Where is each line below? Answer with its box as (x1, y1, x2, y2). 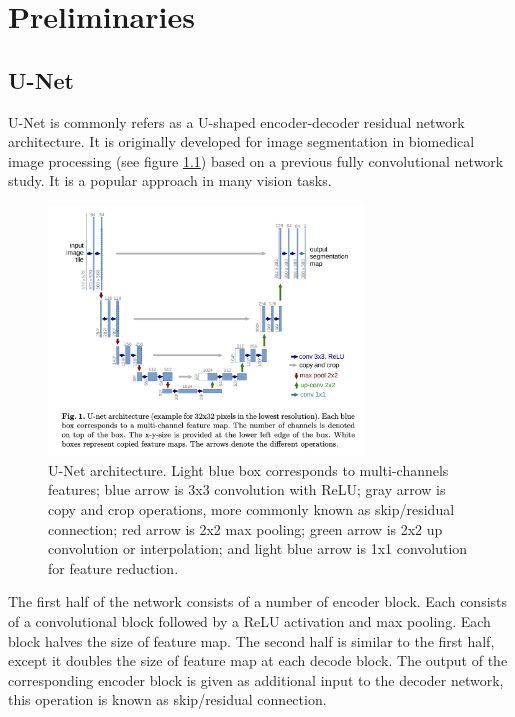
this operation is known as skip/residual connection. (8, 689, 327, 710)
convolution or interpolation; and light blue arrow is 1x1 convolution (48, 538, 468, 559)
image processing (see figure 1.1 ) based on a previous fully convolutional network (8, 150, 504, 171)
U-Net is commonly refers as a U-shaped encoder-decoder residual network (8, 111, 465, 132)
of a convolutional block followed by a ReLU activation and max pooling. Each (8, 610, 491, 631)
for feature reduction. (48, 557, 179, 578)
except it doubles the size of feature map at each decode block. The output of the (8, 650, 508, 671)
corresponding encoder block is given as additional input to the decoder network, (8, 669, 504, 690)
